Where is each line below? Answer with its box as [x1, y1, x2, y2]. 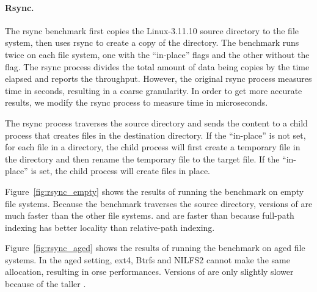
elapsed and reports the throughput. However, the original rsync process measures [5, 72, 312, 85]
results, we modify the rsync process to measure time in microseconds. [5, 96, 268, 109]
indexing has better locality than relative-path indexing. [5, 221, 215, 233]
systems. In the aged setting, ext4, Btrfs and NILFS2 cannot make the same [5, 253, 290, 266]
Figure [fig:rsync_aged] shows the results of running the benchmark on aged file [5, 241, 305, 254]
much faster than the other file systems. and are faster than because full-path [5, 209, 294, 222]
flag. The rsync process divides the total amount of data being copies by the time [5, 60, 310, 73]
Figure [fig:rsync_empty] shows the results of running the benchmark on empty [5, 184, 304, 197]
